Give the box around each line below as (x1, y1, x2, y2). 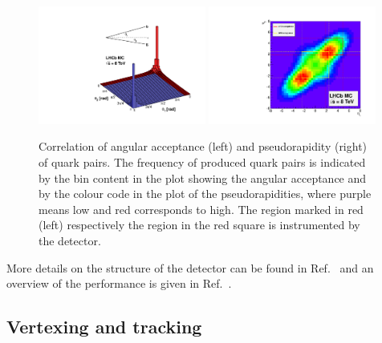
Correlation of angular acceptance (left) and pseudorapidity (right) (39, 138, 368, 155)
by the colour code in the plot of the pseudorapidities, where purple (39, 185, 372, 202)
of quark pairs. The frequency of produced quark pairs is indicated (39, 154, 366, 170)
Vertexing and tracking (6, 314, 202, 339)
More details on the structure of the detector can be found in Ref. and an (6, 259, 374, 276)
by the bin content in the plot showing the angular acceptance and (39, 169, 367, 186)
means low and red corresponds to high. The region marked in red (39, 200, 364, 217)
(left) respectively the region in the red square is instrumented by (39, 216, 360, 233)
